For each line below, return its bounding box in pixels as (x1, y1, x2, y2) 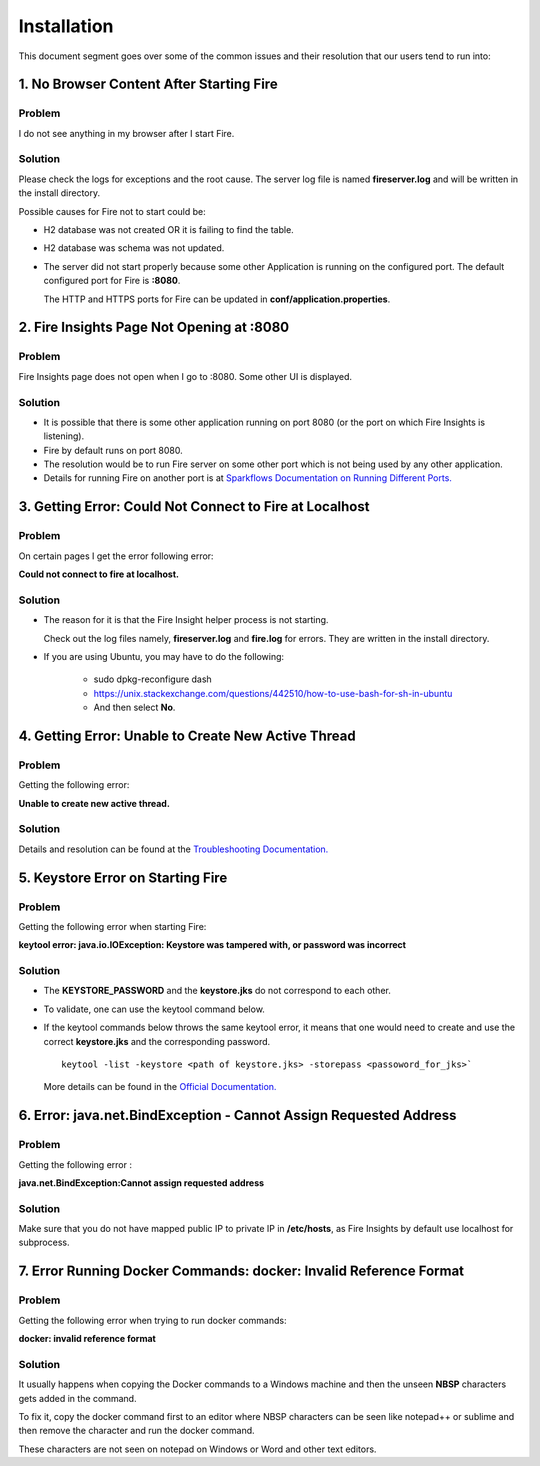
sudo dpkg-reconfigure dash (93, 673, 212, 685)
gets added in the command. (18, 1392, 137, 1404)
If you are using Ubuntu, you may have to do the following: (43, 650, 285, 662)
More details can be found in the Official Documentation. (43, 1081, 277, 1093)
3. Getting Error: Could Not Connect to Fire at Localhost (18, 498, 370, 515)
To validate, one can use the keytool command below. (43, 1003, 265, 1015)
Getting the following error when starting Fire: (18, 920, 207, 932)
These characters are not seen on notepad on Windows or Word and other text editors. (18, 1443, 377, 1455)
